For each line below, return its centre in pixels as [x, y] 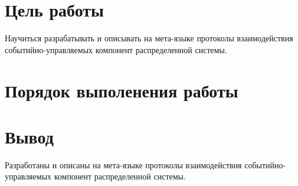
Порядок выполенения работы [122, 90]
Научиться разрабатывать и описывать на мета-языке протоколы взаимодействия [149, 38]
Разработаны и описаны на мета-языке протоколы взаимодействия [123, 164]
